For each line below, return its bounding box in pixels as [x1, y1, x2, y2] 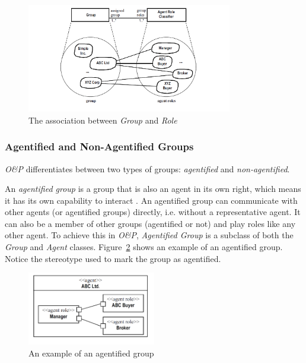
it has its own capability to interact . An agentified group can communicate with [5, 194, 298, 206]
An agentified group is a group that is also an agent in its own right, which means [5, 182, 301, 195]
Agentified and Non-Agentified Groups [5, 139, 194, 154]
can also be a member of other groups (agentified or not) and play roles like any [5, 217, 296, 229]
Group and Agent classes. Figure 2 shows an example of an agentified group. [5, 241, 283, 253]
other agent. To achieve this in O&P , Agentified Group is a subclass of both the [5, 229, 294, 241]
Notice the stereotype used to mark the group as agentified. [5, 252, 221, 264]
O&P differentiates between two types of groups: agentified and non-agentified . [5, 162, 290, 175]
